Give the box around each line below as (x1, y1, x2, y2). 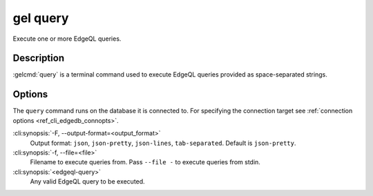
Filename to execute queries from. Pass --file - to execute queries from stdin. (30, 158, 260, 166)
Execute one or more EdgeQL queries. (12, 35, 122, 43)
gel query (12, 10, 69, 26)
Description (12, 52, 65, 64)
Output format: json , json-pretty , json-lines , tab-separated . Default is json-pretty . (30, 139, 296, 147)
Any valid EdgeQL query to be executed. (30, 177, 145, 186)
